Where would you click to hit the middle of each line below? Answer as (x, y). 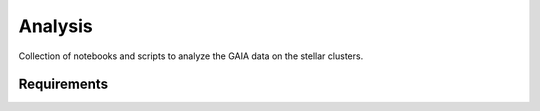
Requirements (63, 84)
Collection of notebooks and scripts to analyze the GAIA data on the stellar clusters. (191, 56)
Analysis (56, 26)
